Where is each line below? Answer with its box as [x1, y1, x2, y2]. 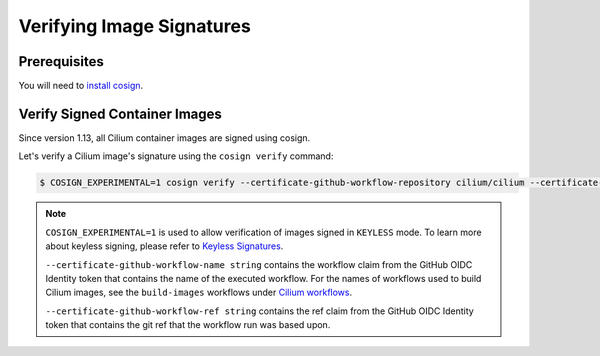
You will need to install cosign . [18, 80, 144, 92]
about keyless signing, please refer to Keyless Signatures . [45, 240, 284, 252]
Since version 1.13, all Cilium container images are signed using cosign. [18, 131, 311, 144]
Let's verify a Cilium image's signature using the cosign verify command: [18, 150, 334, 162]
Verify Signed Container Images [18, 105, 222, 122]
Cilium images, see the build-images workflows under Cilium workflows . [45, 286, 353, 299]
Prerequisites [18, 53, 104, 70]
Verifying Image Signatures [18, 15, 252, 37]
